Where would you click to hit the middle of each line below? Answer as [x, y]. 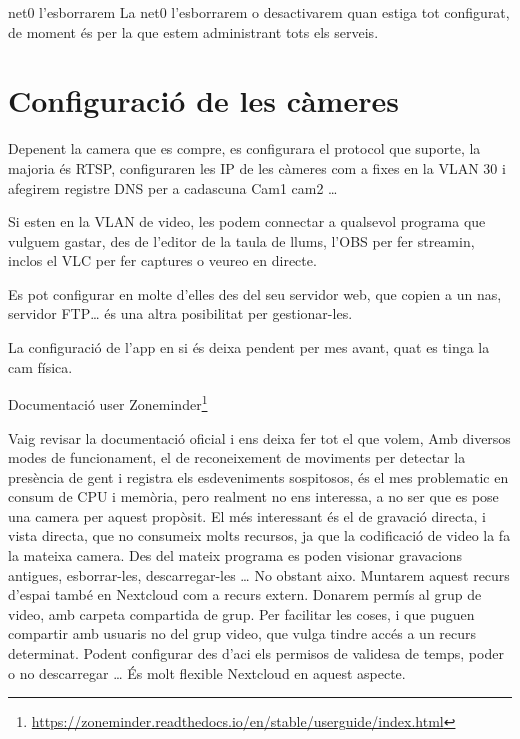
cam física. [40, 366]
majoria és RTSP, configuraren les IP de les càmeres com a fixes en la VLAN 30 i [257, 167]
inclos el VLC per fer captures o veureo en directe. [162, 260]
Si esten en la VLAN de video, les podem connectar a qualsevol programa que [247, 221]
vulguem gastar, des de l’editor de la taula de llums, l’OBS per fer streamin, [241, 240]
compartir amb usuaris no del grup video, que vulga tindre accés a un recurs [242, 633]
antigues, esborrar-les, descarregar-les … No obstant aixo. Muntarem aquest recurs [259, 574]
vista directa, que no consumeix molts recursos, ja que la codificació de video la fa [259, 535]
